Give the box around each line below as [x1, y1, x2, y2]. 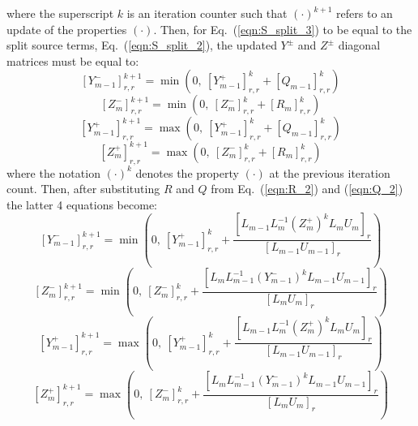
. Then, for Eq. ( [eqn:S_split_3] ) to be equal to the [153, 20, 412, 37]
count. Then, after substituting [6, 180, 160, 197]
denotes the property [135, 164, 239, 181]
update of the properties [6, 20, 127, 37]
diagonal [338, 37, 381, 54]
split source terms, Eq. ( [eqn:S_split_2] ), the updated [6, 37, 277, 54]
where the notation [6, 164, 100, 181]
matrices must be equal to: [6, 52, 139, 69]
